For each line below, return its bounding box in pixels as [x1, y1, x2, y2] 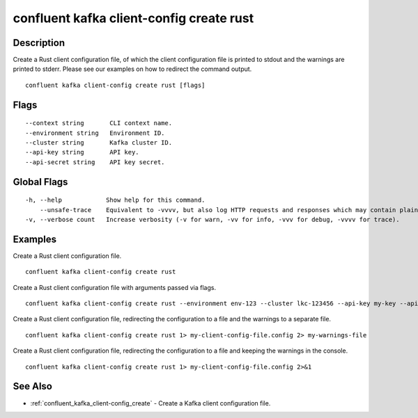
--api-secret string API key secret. [25, 158, 165, 166]
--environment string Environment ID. [25, 129, 165, 137]
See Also [13, 380, 52, 392]
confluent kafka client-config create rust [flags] [25, 81, 206, 89]
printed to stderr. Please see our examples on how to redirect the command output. [13, 65, 252, 73]
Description [13, 37, 65, 49]
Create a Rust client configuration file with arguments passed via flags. [13, 283, 216, 291]
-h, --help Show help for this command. [25, 196, 206, 204]
